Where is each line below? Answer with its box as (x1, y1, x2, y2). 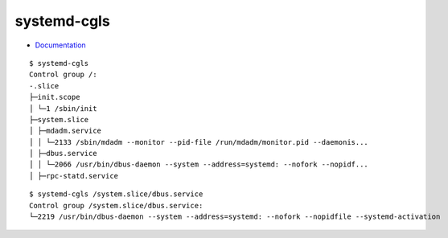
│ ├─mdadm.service (29, 126, 102, 136)
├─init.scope (29, 92, 80, 102)
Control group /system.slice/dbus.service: (29, 201, 203, 210)
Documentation (35, 40, 86, 50)
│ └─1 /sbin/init (29, 104, 97, 113)
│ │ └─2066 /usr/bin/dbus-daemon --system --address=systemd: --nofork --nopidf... (29, 160, 369, 169)
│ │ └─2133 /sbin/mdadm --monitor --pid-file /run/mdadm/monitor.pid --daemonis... (29, 137, 369, 146)
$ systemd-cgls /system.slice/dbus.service (29, 190, 203, 199)
